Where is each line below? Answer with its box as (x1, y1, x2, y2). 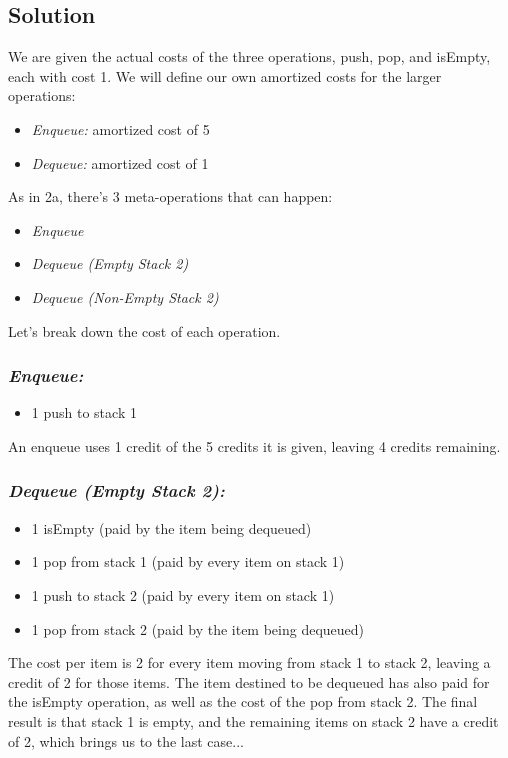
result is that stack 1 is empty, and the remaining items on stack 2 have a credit (8, 710, 499, 731)
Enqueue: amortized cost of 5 (31, 118, 210, 139)
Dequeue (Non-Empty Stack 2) (31, 286, 219, 307)
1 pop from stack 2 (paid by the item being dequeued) (31, 618, 365, 639)
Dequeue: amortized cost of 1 (31, 152, 209, 173)
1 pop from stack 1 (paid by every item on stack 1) (31, 551, 345, 572)
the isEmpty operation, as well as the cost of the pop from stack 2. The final (8, 691, 478, 712)
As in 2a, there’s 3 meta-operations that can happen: (8, 186, 333, 207)
